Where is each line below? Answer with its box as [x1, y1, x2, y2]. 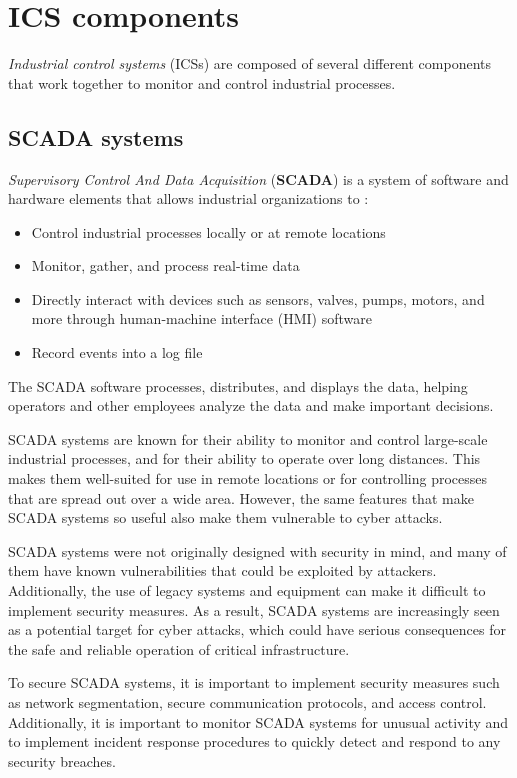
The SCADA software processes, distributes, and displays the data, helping [8, 375, 468, 396]
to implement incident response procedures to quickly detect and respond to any [8, 731, 501, 752]
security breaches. [8, 750, 116, 771]
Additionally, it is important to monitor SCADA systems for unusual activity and [8, 711, 509, 732]
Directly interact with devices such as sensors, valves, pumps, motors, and [31, 288, 485, 309]
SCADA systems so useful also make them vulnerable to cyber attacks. [8, 507, 443, 528]
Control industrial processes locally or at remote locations [31, 221, 386, 242]
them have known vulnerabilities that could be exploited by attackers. [8, 560, 437, 581]
